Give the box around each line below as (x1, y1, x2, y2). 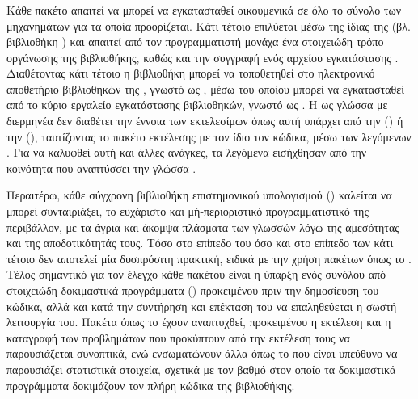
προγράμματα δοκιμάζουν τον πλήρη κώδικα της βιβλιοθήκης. (6, 376, 295, 393)
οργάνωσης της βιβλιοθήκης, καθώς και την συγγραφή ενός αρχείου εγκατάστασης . (6, 48, 399, 65)
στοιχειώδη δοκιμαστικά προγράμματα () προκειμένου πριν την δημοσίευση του (6, 282, 379, 299)
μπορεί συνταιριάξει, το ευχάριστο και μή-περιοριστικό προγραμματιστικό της (6, 203, 369, 220)
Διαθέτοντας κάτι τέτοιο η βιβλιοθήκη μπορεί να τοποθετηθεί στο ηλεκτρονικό (6, 65, 375, 82)
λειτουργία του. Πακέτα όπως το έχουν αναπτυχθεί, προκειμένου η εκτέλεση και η (6, 313, 391, 330)
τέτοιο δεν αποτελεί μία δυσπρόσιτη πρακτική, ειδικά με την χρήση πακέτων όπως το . (6, 250, 412, 267)
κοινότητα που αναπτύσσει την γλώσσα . (6, 159, 196, 176)
